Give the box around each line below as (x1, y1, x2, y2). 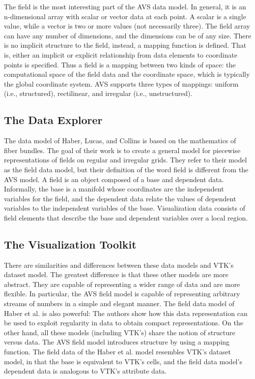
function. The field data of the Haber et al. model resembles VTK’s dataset (4, 347, 231, 357)
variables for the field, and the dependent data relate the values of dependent (4, 193, 236, 203)
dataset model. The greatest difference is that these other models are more (4, 269, 228, 280)
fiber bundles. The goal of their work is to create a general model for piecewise (4, 145, 241, 155)
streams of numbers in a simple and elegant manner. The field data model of (4, 298, 235, 309)
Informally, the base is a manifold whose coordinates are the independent (4, 184, 224, 194)
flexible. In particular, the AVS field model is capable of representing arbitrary (4, 288, 240, 299)
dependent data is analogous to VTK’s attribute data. (4, 366, 167, 376)
